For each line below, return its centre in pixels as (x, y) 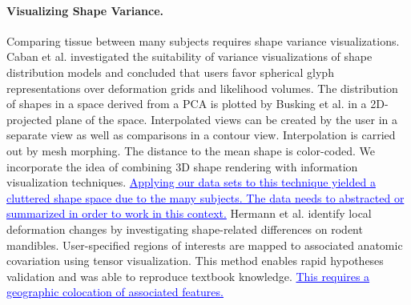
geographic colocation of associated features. (115, 292)
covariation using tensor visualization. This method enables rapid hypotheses (195, 261)
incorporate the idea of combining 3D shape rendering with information (182, 166)
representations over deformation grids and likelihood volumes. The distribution (202, 88)
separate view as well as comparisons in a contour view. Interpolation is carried (201, 135)
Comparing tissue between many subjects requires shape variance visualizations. (203, 40)
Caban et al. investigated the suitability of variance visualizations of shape (189, 56)
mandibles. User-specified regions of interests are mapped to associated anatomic (205, 245)
